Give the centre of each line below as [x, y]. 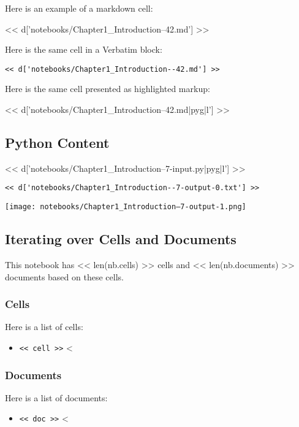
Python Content [57, 143]
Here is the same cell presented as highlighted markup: [108, 89]
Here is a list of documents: [56, 397]
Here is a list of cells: [44, 327]
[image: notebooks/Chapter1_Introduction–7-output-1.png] [126, 207]
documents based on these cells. [64, 276]
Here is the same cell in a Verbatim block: [84, 49]
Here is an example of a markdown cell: [79, 8]
